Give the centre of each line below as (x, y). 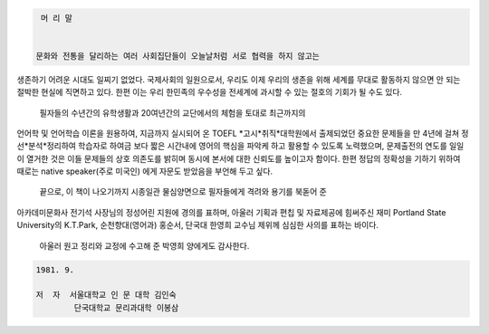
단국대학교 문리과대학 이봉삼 (126, 307)
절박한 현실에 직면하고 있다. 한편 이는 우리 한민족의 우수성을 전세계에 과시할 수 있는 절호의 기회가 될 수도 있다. (210, 92)
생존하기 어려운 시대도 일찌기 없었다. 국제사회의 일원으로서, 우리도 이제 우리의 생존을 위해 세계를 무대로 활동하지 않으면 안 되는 (239, 79)
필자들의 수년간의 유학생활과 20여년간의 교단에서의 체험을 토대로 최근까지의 (173, 112)
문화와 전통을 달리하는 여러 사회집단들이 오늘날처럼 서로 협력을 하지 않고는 (178, 56)
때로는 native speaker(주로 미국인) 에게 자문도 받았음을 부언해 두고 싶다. (145, 171)
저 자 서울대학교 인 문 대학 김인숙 (106, 295)
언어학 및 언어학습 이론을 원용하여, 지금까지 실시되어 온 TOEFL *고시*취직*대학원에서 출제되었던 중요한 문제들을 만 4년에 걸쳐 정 (243, 133)
